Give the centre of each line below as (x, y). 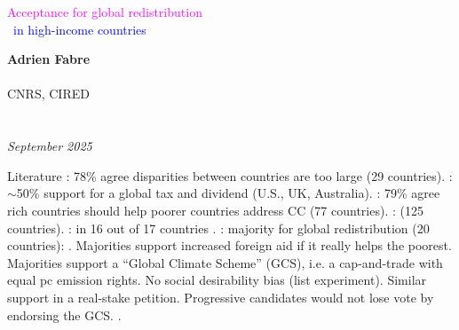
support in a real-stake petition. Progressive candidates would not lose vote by (221, 297)
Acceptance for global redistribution (105, 12)
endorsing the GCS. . (64, 314)
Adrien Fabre (49, 59)
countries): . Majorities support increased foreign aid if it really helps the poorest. (229, 245)
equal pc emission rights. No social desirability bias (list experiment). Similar (217, 280)
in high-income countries (80, 29)
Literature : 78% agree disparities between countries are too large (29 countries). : (230, 175)
